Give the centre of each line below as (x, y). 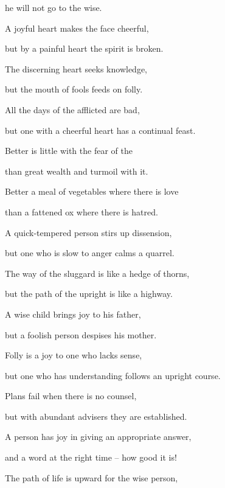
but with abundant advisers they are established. (96, 416)
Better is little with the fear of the (69, 151)
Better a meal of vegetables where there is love (92, 191)
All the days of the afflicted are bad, (72, 109)
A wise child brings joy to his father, (73, 314)
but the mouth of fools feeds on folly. (74, 89)
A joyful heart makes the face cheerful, (77, 28)
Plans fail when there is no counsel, (71, 396)
